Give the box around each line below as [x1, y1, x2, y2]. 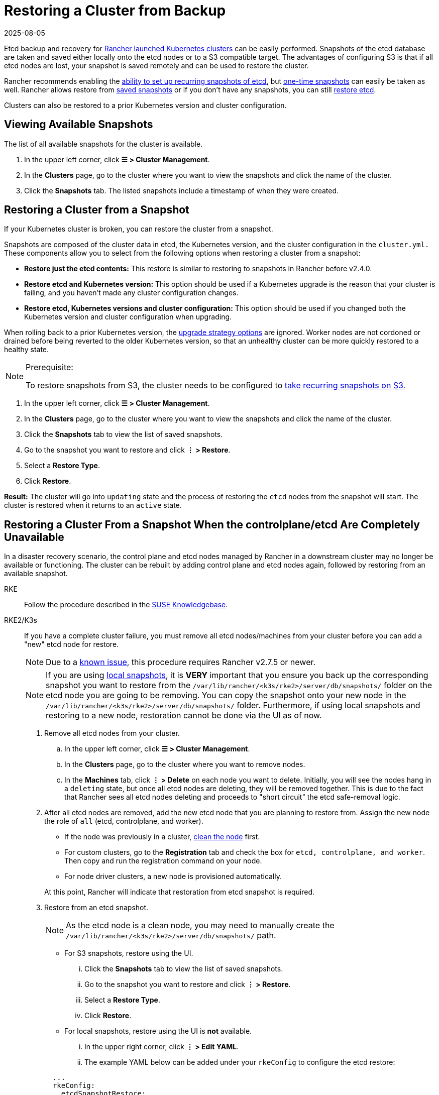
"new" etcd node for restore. [24, 640, 119, 649]
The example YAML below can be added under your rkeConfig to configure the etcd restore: [84, 1058, 395, 1067]
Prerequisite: [26, 362, 73, 373]
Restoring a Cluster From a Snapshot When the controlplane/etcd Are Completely [4, 518, 420, 531]
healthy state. [4, 345, 49, 354]
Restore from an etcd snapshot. [44, 903, 149, 912]
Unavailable [4, 530, 64, 543]
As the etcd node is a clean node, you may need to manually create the [66, 920, 335, 931]
